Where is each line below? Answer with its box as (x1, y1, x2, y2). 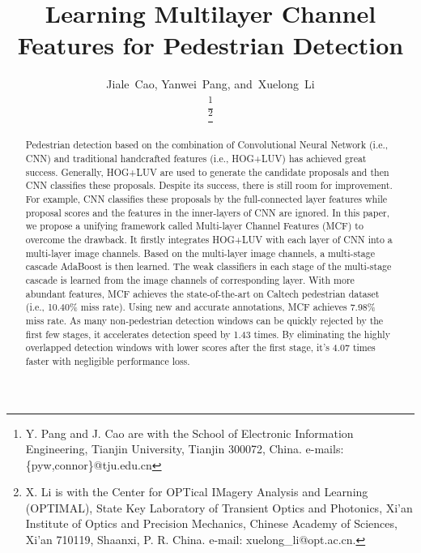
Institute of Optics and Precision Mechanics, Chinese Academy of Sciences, (25, 515, 398, 532)
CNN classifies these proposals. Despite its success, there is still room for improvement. (25, 178, 393, 192)
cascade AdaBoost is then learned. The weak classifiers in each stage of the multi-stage (25, 259, 392, 273)
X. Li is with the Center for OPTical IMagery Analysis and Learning (25, 483, 368, 500)
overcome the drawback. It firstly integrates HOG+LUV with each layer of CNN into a (25, 232, 393, 246)
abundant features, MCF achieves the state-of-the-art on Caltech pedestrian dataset (25, 286, 380, 300)
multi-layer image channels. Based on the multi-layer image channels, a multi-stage (25, 246, 375, 259)
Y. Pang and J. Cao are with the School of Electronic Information (25, 424, 354, 441)
